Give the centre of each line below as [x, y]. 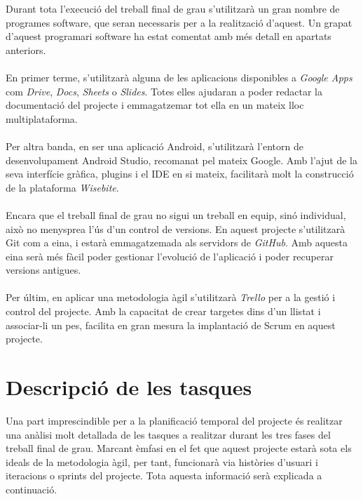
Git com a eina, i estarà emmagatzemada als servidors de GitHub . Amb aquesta [177, 242]
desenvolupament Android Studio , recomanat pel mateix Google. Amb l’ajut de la [181, 160]
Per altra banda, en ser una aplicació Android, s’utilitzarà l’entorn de [155, 146]
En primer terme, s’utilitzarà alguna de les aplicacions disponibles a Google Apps [179, 77]
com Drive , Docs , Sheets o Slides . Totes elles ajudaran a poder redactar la [164, 91]
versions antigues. [43, 270]
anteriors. [26, 49]
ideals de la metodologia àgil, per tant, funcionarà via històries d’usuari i [162, 461]
